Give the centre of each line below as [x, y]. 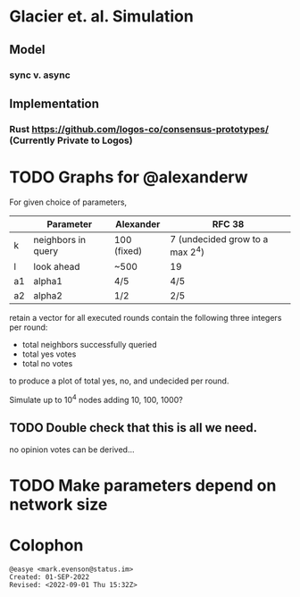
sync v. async [40, 75]
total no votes [47, 364]
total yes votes [49, 354]
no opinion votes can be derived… [72, 450]
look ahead [57, 267]
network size [58, 505]
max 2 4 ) [187, 251]
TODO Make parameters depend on [143, 485]
